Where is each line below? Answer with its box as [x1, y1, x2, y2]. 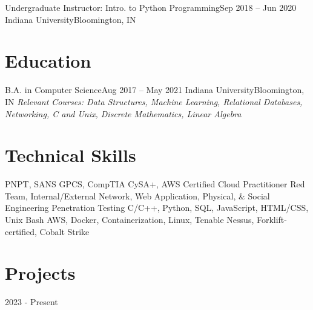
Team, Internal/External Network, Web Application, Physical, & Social [5, 189, 270, 202]
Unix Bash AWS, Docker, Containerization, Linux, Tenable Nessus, [5, 213, 254, 225]
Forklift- [256, 213, 287, 225]
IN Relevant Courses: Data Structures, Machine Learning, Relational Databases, [5, 95, 303, 108]
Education [5, 48, 91, 73]
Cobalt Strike [39, 225, 90, 237]
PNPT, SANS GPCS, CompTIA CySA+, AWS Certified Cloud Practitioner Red [5, 178, 305, 190]
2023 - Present [5, 295, 58, 308]
